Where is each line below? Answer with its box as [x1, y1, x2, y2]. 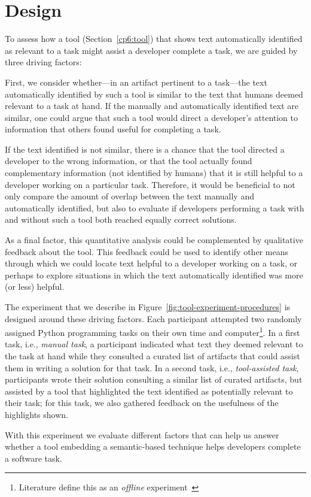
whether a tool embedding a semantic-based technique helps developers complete [5, 440, 301, 453]
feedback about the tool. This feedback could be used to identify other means [5, 245, 288, 257]
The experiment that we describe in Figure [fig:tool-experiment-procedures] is [5, 301, 291, 313]
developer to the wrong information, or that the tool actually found [5, 154, 252, 167]
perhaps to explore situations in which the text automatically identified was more [5, 268, 303, 281]
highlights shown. [5, 408, 68, 420]
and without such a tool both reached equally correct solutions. [5, 213, 237, 226]
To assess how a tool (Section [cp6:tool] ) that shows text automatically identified [5, 32, 303, 45]
